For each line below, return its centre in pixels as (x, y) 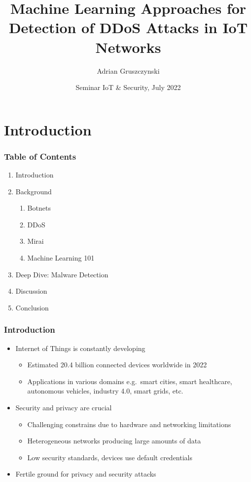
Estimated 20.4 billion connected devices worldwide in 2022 (117, 365)
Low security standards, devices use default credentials (110, 457)
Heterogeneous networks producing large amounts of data (114, 441)
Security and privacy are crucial (64, 408)
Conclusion (32, 307)
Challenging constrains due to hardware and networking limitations (129, 424)
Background (34, 191)
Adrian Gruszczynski (128, 70)
